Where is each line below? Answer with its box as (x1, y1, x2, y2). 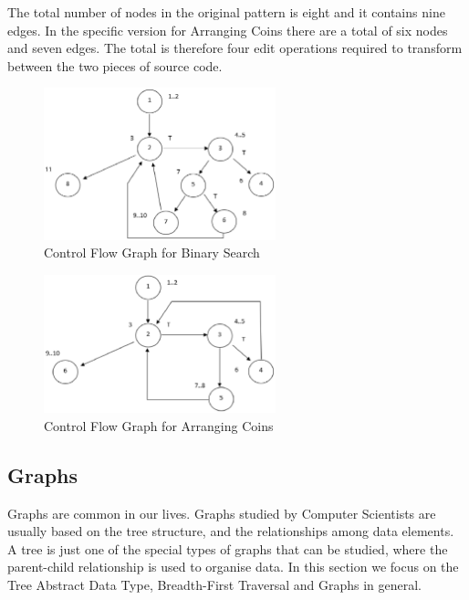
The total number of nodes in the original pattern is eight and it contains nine (7, 3, 445, 21)
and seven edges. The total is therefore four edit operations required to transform (7, 38, 463, 58)
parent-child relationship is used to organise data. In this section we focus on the (7, 557, 459, 576)
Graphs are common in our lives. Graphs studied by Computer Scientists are (7, 503, 436, 522)
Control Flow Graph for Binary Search (44, 243, 260, 262)
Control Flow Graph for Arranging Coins (44, 416, 274, 435)
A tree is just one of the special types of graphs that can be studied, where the (7, 539, 448, 558)
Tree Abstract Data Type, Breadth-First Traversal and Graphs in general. (7, 575, 422, 595)
